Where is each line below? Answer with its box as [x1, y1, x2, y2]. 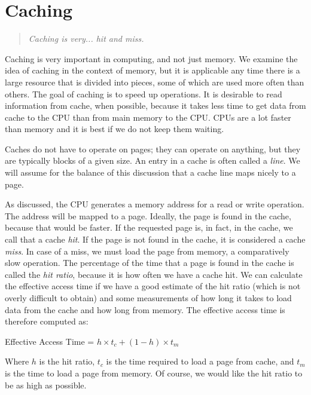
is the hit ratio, [39, 355, 95, 368]
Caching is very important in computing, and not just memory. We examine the [5, 52, 298, 65]
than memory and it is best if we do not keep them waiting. [5, 123, 224, 135]
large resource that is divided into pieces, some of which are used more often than [5, 75, 304, 88]
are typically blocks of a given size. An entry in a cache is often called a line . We [5, 154, 300, 167]
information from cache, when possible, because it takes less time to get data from [5, 99, 306, 112]
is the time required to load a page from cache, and [106, 355, 294, 368]
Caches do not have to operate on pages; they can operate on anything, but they [5, 142, 301, 155]
